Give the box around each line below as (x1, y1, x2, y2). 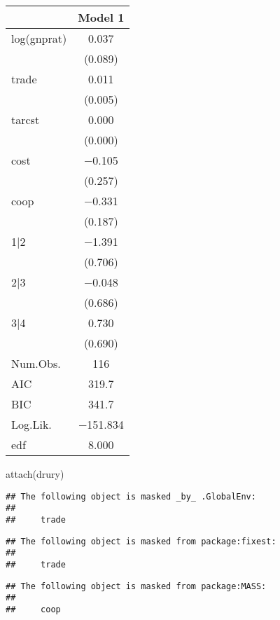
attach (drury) (6, 467, 64, 481)
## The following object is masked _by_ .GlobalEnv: (6, 491, 256, 502)
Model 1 (78, 9, 125, 25)
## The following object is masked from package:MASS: (6, 581, 267, 591)
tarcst (11, 111, 40, 128)
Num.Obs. (11, 355, 61, 371)
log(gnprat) (11, 30, 67, 46)
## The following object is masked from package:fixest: (6, 536, 276, 546)
